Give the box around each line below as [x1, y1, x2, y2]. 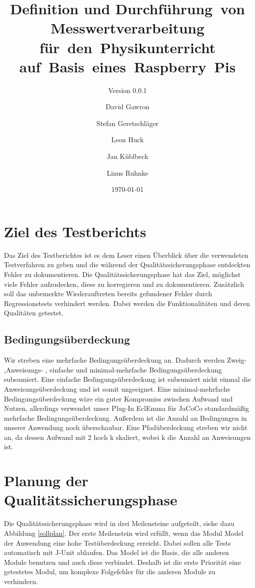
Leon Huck [111, 134, 144, 145]
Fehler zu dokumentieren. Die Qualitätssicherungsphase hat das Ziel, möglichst [4, 269, 241, 279]
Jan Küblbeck [106, 151, 149, 161]
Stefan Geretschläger [96, 118, 159, 128]
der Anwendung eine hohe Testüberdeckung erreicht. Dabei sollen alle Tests [4, 537, 231, 548]
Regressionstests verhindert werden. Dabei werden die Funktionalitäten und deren [4, 298, 250, 308]
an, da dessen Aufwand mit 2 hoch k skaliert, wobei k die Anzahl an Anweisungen [4, 432, 251, 442]
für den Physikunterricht [39, 37, 216, 57]
